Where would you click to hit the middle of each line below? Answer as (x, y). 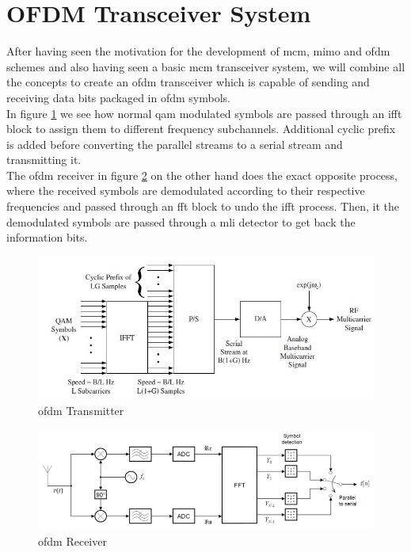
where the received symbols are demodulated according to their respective (186, 190)
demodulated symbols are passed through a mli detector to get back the (181, 221)
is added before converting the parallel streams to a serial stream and (175, 144)
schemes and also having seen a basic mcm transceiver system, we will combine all (206, 66)
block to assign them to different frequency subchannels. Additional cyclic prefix (201, 129)
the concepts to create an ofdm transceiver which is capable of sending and (188, 82)
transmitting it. (44, 160)
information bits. (47, 237)
